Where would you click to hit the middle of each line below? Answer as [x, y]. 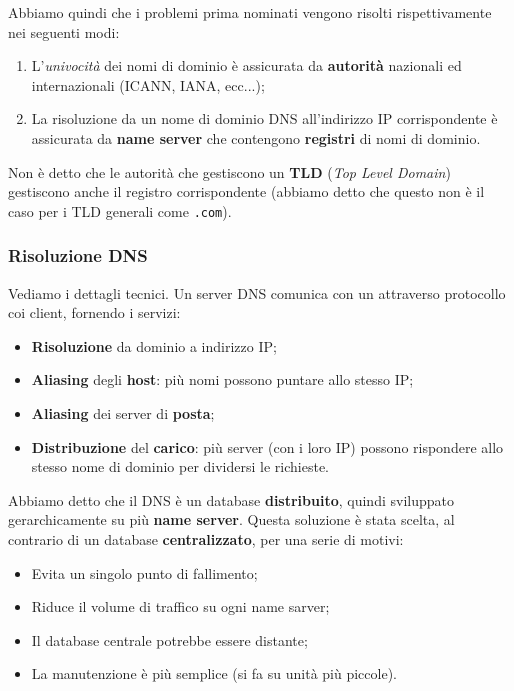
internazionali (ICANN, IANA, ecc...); [148, 84]
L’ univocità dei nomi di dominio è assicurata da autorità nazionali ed [246, 65]
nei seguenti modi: [64, 31]
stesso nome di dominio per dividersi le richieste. [180, 466]
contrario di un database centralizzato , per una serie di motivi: [206, 538]
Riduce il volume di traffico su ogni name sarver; [180, 606]
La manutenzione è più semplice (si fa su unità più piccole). [214, 673]
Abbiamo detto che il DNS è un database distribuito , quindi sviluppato [231, 499]
